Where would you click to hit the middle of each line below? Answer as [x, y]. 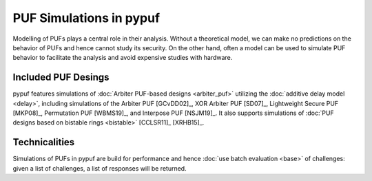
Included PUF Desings [61, 77]
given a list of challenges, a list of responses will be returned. [100, 168]
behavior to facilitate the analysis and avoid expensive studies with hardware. [123, 58]
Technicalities [44, 142]
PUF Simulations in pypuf [86, 18]
